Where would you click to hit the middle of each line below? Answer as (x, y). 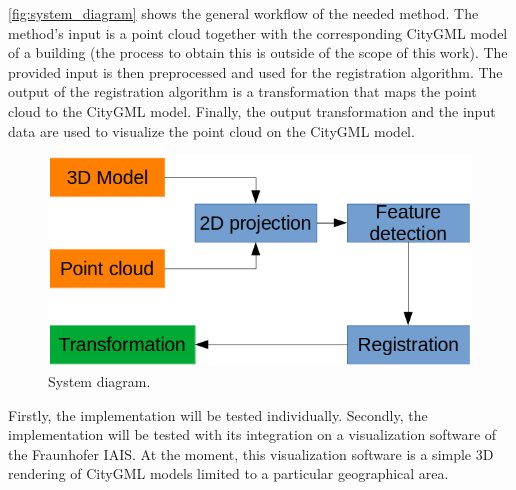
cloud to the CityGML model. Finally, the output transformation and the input (252, 110)
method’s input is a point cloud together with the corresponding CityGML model (258, 32)
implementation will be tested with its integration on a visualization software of (252, 434)
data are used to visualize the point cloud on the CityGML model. (211, 130)
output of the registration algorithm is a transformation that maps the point (242, 91)
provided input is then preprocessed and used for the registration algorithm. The (255, 71)
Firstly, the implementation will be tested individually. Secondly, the (218, 414)
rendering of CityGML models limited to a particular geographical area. (228, 473)
